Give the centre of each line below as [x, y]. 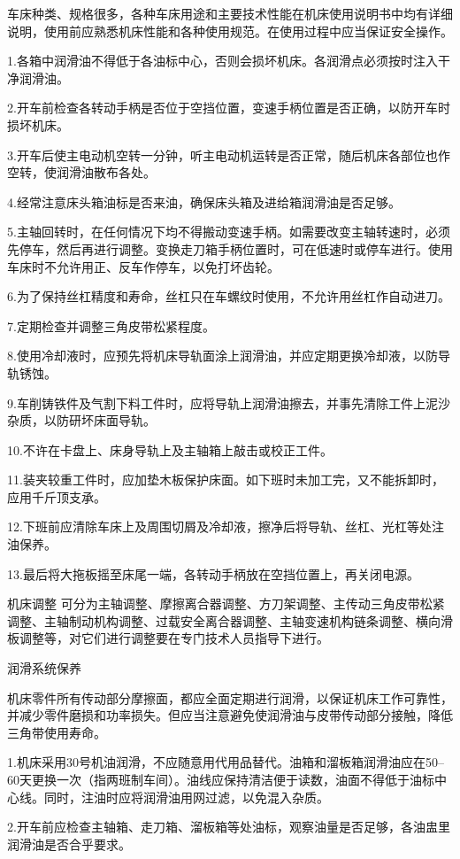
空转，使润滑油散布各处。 [81, 172]
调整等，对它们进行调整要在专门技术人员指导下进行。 [174, 638]
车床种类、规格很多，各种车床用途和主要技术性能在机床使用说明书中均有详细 [230, 13]
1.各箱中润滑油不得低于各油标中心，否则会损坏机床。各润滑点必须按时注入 [222, 61]
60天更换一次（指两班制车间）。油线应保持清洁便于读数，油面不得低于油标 [221, 779]
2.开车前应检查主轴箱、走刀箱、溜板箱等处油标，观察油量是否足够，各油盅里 [229, 827]
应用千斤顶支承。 [57, 496]
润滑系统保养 [44, 668]
